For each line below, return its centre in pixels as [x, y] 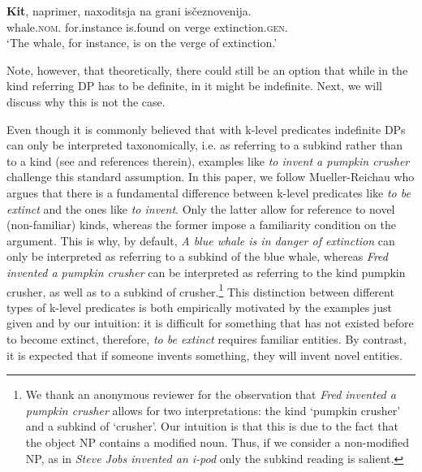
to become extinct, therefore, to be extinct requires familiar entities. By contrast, [207, 338]
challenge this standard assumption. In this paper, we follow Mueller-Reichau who [211, 177]
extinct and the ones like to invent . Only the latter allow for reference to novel [201, 208]
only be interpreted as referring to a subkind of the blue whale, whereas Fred [197, 256]
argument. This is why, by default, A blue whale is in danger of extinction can [201, 240]
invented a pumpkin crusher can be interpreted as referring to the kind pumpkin [206, 272]
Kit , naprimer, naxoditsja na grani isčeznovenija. [129, 11]
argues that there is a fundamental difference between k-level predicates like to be [209, 192]
